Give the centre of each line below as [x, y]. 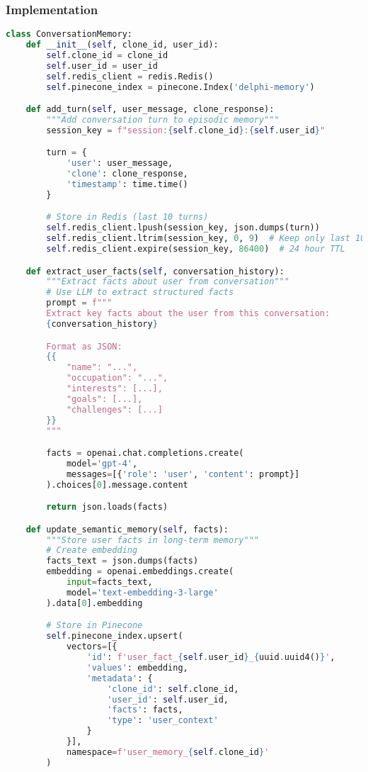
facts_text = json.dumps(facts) [122, 561]
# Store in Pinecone [94, 626]
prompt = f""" [79, 303]
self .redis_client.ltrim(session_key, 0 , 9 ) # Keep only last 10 [206, 239]
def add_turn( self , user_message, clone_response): [150, 110]
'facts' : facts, [145, 710]
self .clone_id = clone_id [107, 55]
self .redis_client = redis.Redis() [130, 76]
